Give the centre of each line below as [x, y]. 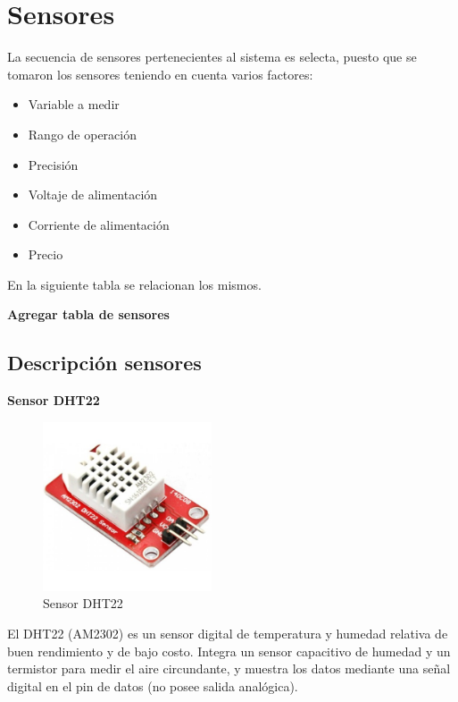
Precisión [53, 164]
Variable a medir [74, 104]
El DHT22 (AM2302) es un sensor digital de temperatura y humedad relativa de [228, 634]
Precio [46, 254]
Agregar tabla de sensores [88, 314]
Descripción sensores [104, 363]
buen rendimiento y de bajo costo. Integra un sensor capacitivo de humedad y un [229, 651]
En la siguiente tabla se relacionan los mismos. [134, 284]
